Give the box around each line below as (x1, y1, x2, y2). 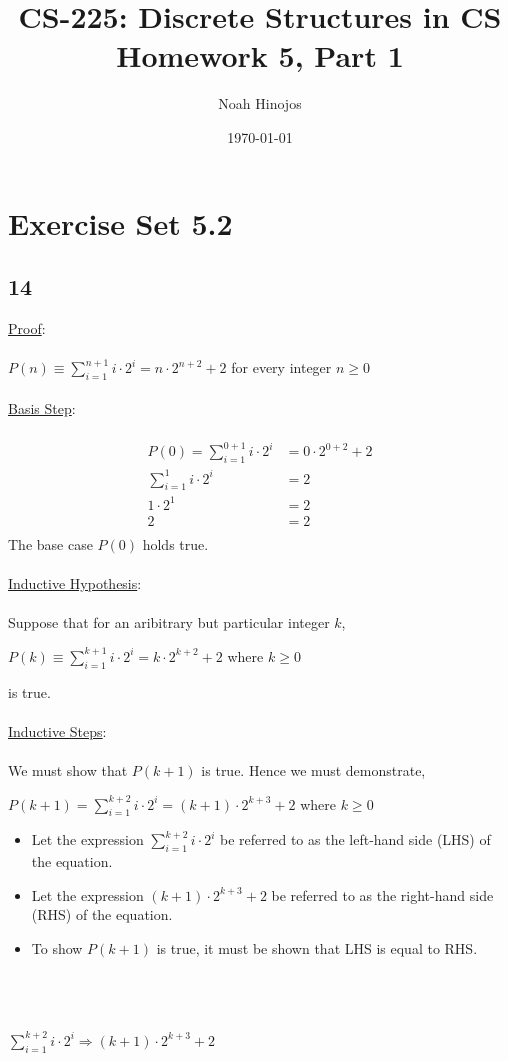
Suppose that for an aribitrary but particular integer (8, 612, 330, 633)
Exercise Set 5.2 (8, 202, 233, 243)
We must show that (8, 760, 128, 781)
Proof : (8, 317, 46, 338)
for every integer (231, 357, 332, 378)
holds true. (142, 533, 209, 554)
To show (31, 938, 83, 959)
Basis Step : (8, 398, 76, 419)
